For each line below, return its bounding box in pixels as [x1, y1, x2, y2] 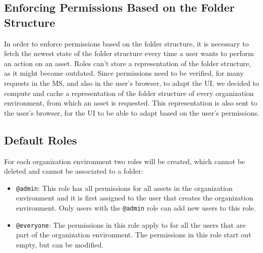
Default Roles [4, 132, 77, 147]
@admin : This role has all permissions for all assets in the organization [16, 182, 233, 193]
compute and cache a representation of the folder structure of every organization [4, 87, 254, 98]
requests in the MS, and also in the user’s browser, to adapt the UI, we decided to [4, 77, 259, 88]
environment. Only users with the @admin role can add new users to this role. [16, 202, 256, 213]
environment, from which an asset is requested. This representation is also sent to [4, 97, 257, 108]
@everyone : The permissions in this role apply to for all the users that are [16, 219, 246, 230]
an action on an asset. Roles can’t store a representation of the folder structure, [4, 58, 251, 68]
